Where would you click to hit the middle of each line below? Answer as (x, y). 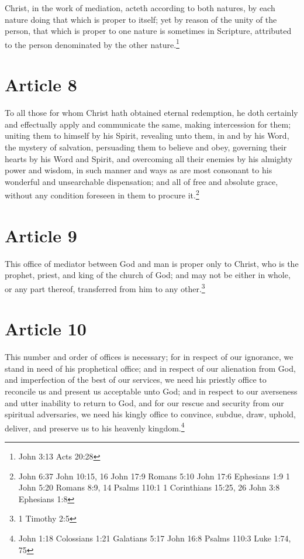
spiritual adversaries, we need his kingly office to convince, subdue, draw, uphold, (150, 414)
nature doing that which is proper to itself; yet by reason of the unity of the (141, 19)
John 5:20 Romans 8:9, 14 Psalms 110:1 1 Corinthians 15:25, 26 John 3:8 (149, 487)
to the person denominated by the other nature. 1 (92, 43)
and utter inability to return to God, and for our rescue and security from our (144, 402)
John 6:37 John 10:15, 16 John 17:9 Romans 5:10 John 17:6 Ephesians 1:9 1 (154, 476)
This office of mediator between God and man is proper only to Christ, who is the (152, 263)
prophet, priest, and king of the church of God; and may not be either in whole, (148, 275)
